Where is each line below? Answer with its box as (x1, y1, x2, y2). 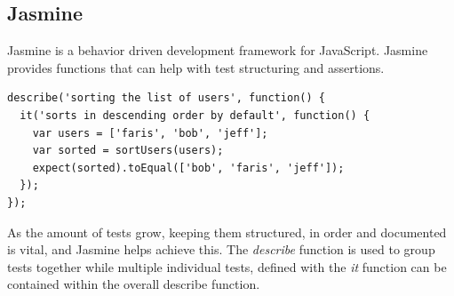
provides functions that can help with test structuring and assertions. (7, 58, 385, 76)
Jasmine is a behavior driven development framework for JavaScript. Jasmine (7, 41, 428, 60)
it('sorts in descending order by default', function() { (20, 108, 370, 122)
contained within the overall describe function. (7, 275, 260, 293)
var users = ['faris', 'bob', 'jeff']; (32, 126, 268, 140)
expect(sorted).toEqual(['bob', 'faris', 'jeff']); (32, 161, 345, 174)
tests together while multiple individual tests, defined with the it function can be (7, 257, 447, 276)
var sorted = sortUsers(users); (32, 144, 224, 157)
